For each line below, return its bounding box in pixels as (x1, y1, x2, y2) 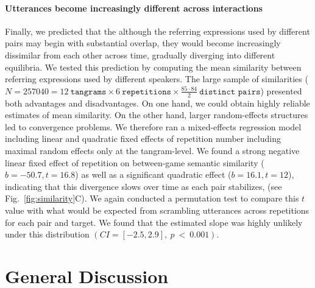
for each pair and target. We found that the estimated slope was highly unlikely (5, 216, 303, 228)
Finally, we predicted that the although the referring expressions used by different (5, 24, 310, 37)
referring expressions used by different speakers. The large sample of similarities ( (5, 72, 308, 85)
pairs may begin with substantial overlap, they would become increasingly (5, 37, 281, 49)
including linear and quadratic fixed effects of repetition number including (5, 132, 281, 145)
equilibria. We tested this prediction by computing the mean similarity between (5, 60, 302, 73)
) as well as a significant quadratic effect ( (75, 168, 232, 181)
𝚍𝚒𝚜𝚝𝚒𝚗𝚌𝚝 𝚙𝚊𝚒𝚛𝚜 (199, 87, 261, 96)
